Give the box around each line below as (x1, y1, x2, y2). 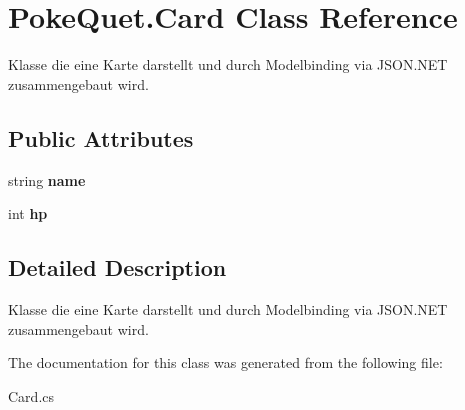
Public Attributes (8, 122, 194, 153)
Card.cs (8, 385, 55, 406)
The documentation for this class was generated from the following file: (8, 352, 443, 373)
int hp (8, 203, 48, 224)
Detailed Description (8, 252, 227, 283)
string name (8, 169, 86, 190)
